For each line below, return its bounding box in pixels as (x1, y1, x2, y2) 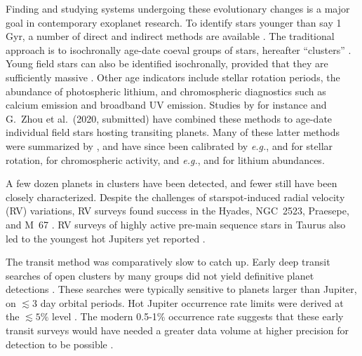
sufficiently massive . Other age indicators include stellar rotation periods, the (6, 69, 340, 84)
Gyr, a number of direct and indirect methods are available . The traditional (6, 29, 335, 43)
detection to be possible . (6, 336, 114, 351)
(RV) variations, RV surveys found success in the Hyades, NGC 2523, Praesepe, (6, 203, 349, 218)
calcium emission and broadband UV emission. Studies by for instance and (6, 97, 327, 112)
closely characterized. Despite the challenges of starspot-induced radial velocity (6, 189, 345, 204)
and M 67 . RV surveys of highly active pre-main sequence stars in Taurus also (6, 217, 346, 231)
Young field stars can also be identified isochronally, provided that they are (6, 56, 328, 71)
